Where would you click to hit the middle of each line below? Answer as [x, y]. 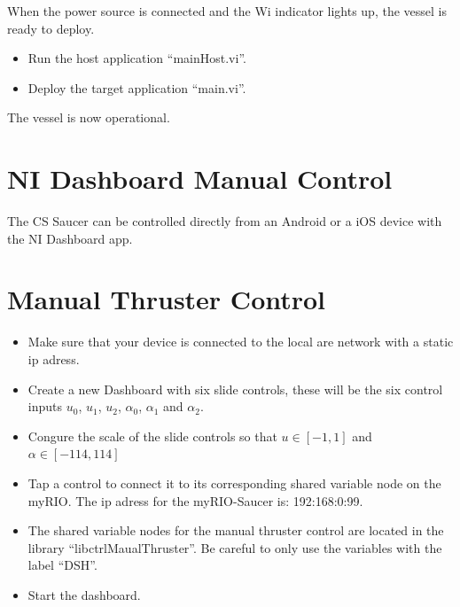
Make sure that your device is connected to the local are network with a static [241, 342]
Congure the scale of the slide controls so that [152, 436]
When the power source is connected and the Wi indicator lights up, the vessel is [227, 11]
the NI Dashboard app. [70, 238]
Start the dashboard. [84, 594]
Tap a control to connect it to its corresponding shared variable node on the [234, 482]
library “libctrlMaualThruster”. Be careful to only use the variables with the [235, 547]
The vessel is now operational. [89, 117]
